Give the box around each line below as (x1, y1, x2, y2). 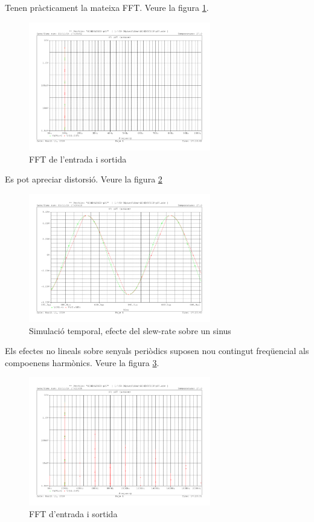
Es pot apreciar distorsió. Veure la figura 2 (5, 173, 162, 185)
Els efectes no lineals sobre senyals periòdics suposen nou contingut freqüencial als (5, 344, 309, 357)
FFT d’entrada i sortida (29, 507, 118, 520)
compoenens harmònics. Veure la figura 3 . (5, 356, 159, 369)
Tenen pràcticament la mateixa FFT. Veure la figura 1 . (5, 1, 209, 13)
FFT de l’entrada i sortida (29, 152, 127, 165)
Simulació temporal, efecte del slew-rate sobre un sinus (29, 324, 231, 337)
